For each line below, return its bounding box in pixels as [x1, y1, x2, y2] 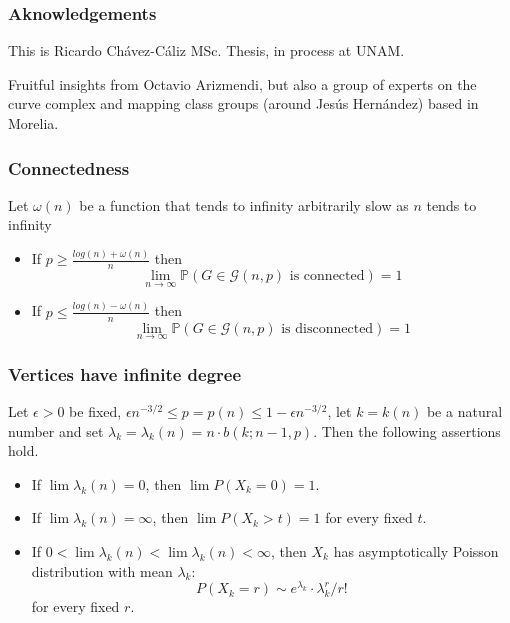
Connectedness [8, 155, 130, 180]
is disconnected [281, 321, 374, 336]
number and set [8, 420, 104, 441]
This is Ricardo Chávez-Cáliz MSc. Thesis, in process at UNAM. [8, 40, 405, 61]
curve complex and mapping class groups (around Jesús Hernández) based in [8, 93, 479, 114]
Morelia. [8, 113, 59, 133]
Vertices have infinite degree [8, 361, 242, 386]
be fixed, [69, 400, 122, 421]
